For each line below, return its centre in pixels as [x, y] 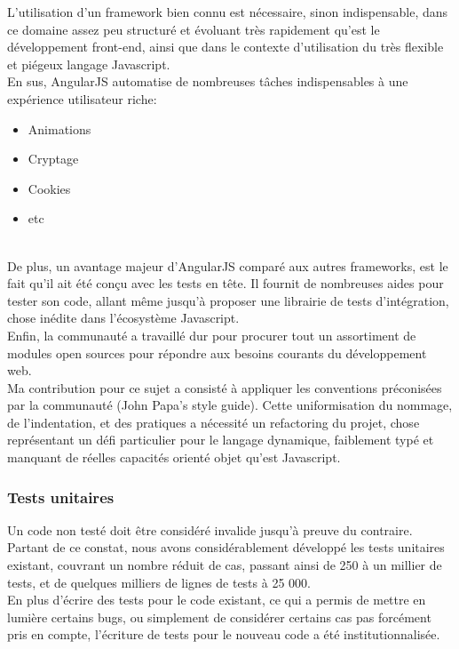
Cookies [49, 188]
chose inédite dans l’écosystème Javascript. [123, 318]
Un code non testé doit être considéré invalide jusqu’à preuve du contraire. [210, 529]
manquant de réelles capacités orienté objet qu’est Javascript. [174, 457]
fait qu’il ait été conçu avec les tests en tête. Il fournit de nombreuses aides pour [226, 283]
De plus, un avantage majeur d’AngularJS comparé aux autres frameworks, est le [228, 265]
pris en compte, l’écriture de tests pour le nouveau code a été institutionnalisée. [224, 634]
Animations [59, 128]
